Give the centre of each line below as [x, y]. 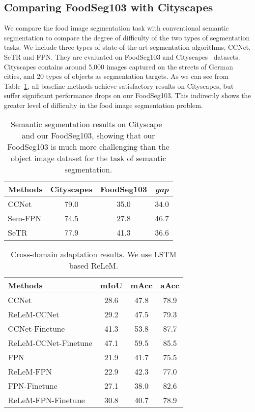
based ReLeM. [94, 265]
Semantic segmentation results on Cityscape [86, 124]
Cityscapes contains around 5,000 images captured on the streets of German [119, 66]
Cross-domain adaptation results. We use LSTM [94, 254]
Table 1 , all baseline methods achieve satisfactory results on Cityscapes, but [119, 86]
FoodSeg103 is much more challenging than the [88, 146]
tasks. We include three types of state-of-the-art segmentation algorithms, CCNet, [127, 47]
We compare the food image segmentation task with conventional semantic [116, 28]
